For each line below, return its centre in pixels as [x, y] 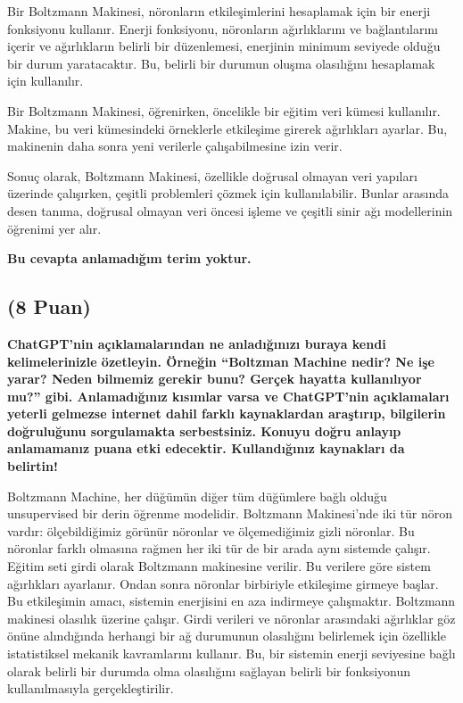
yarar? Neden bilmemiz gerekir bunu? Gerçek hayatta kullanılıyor [215, 379]
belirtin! [33, 466]
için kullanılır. [45, 81]
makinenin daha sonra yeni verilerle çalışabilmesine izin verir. [175, 146]
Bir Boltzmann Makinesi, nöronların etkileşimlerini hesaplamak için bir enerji [219, 11]
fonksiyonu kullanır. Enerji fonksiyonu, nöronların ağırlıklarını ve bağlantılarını [223, 28]
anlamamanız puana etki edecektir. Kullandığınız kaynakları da [206, 448]
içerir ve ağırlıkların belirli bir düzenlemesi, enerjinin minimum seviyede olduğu [224, 46]
